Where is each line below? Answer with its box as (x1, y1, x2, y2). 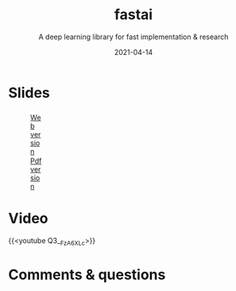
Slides (8, 84, 50, 101)
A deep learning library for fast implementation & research (38, 32, 229, 41)
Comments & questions (8, 265, 166, 284)
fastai (114, 6, 153, 24)
